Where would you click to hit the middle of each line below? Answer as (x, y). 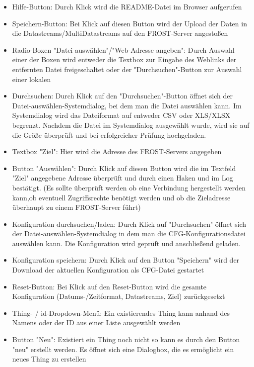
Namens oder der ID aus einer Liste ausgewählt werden (96, 322)
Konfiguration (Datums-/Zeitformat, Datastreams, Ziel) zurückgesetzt (119, 296)
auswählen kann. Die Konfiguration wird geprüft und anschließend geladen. (127, 243)
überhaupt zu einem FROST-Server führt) (76, 207)
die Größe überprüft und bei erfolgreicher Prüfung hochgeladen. (109, 135)
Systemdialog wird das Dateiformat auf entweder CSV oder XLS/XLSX (121, 115)
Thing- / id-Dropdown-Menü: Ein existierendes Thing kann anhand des (121, 313)
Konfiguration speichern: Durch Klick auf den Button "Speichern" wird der (126, 260)
